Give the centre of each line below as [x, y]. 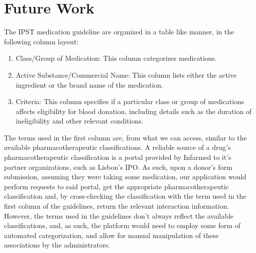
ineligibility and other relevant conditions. [79, 121]
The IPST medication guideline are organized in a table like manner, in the [119, 32]
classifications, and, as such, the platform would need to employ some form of [122, 225]
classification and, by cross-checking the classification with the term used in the [125, 196]
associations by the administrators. [57, 245]
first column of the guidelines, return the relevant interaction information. [117, 206]
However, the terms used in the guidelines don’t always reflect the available [119, 215]
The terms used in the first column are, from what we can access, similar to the [126, 137]
